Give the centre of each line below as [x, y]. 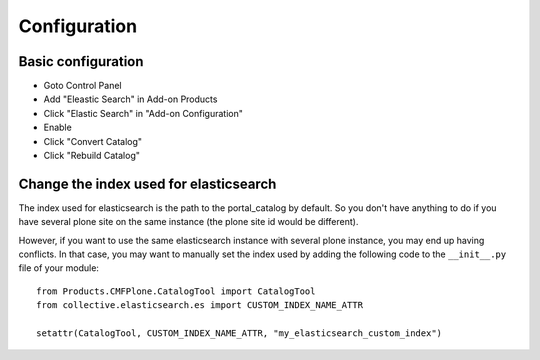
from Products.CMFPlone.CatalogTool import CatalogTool [176, 291]
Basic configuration [81, 61]
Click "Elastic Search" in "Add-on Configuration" [143, 113]
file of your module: [59, 268]
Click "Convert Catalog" [93, 141]
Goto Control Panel [82, 86]
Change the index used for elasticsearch [147, 183]
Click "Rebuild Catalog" [91, 156]
